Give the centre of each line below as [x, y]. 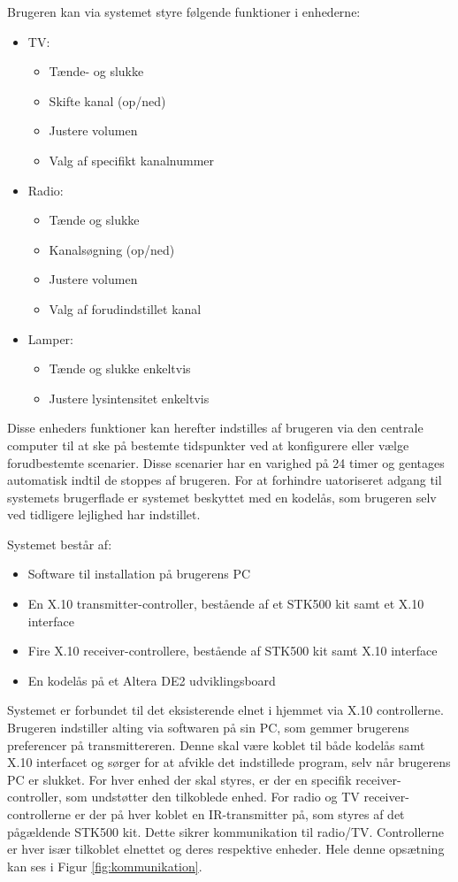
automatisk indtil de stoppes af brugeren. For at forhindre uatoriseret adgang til [225, 480]
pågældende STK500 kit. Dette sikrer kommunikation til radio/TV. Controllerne [226, 831]
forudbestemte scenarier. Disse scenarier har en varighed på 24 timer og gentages [226, 462]
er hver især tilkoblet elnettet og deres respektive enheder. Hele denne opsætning [226, 849]
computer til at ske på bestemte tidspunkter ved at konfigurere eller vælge [208, 445]
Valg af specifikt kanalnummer [132, 160]
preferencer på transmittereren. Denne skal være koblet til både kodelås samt [216, 744]
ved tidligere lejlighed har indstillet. [104, 514]
